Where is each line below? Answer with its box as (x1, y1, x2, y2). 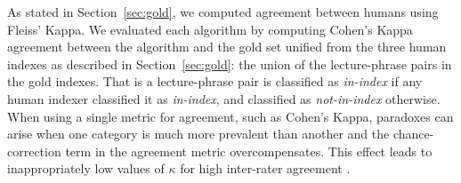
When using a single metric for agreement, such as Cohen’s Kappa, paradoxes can (7, 107, 454, 125)
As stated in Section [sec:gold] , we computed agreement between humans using (7, 3, 439, 20)
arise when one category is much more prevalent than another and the (7, 124, 390, 143)
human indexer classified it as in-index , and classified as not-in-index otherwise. (7, 89, 441, 107)
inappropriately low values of (7, 159, 165, 178)
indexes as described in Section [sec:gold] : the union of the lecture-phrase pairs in (7, 54, 452, 73)
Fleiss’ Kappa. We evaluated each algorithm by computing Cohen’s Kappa (7, 20, 413, 38)
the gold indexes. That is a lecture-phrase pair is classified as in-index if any (7, 72, 423, 91)
